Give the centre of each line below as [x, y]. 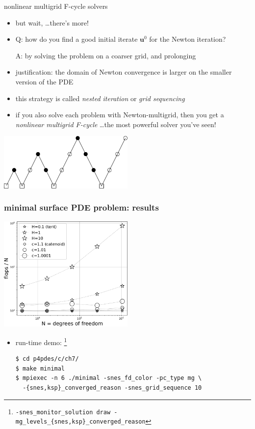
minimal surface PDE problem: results [81, 207]
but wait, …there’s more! [52, 22]
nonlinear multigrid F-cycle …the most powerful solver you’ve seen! [116, 124]
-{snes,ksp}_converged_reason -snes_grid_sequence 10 [112, 388]
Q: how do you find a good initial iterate [76, 39]
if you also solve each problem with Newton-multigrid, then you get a [120, 115]
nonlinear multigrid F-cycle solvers [56, 6]
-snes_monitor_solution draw [63, 412]
